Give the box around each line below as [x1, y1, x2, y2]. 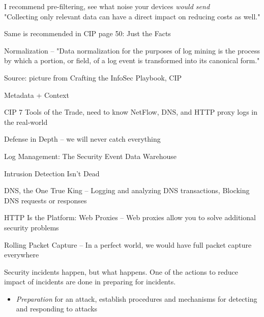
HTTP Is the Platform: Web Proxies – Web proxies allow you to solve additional [4, 212, 256, 223]
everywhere [4, 249, 39, 260]
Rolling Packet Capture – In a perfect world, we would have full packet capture [4, 239, 252, 250]
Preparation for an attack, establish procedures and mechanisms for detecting [16, 293, 257, 304]
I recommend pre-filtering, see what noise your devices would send [4, 1, 210, 11]
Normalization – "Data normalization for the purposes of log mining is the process [4, 45, 260, 56]
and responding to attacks [16, 303, 98, 314]
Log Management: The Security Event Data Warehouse [4, 150, 177, 161]
